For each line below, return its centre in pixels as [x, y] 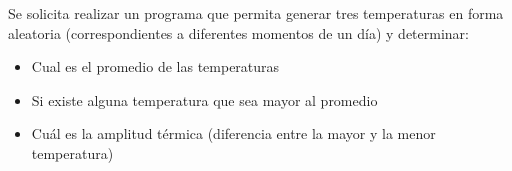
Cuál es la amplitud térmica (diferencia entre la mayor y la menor [233, 133]
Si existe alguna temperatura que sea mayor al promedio [204, 99]
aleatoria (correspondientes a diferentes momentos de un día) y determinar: [238, 32]
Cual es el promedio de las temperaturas [155, 66]
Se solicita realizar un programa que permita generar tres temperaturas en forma [256, 13]
